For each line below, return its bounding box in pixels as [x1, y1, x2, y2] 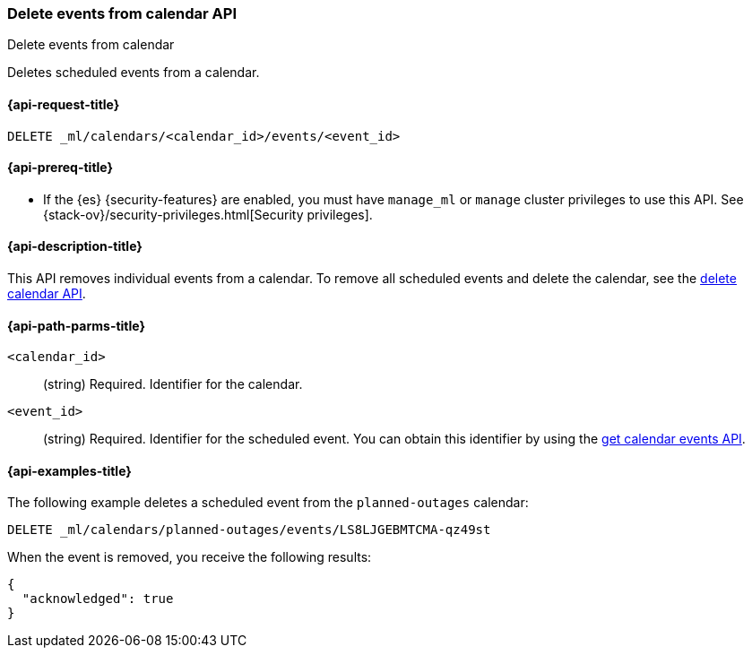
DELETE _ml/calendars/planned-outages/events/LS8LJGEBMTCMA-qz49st [7, 522, 491, 538]
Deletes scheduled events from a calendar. [7, 65, 260, 81]
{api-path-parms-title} [7, 317, 146, 333]
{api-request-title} [7, 96, 120, 112]
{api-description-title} [7, 238, 143, 254]
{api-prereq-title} [7, 159, 114, 176]
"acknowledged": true [22, 591, 174, 607]
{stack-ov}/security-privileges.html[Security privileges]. [43, 206, 373, 222]
